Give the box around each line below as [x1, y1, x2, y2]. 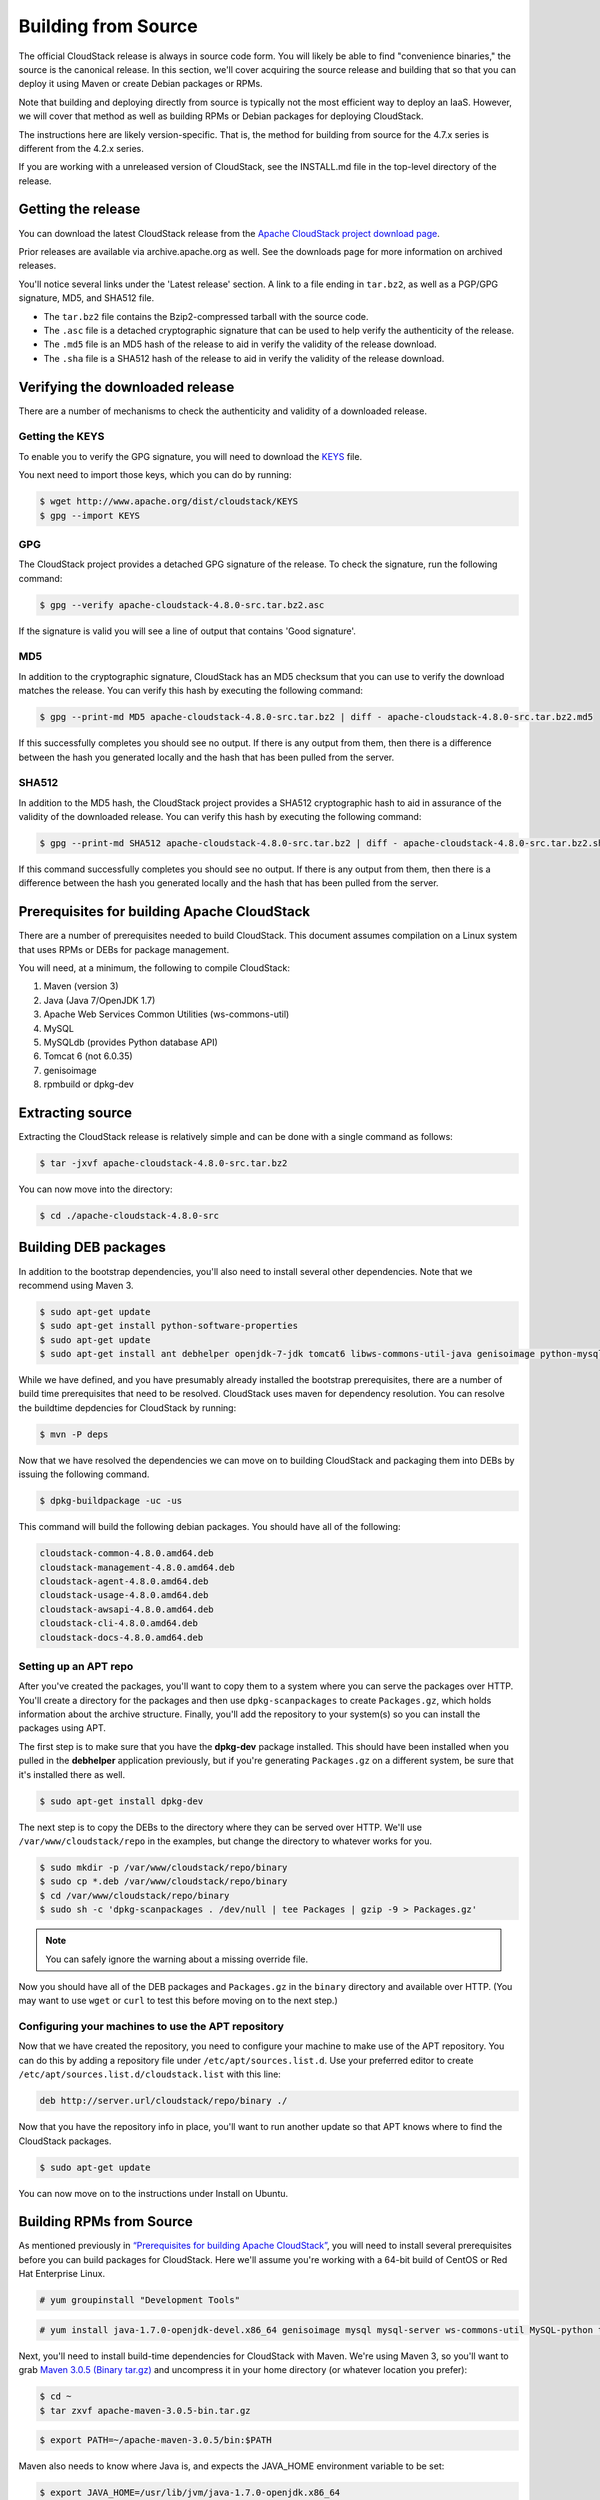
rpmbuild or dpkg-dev [43, 1078, 134, 1090]
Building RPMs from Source [18, 2213, 194, 2230]
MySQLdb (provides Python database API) [43, 1036, 219, 1049]
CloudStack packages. [18, 2135, 112, 2147]
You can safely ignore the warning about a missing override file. [45, 1953, 309, 1965]
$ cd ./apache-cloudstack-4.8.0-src [39, 1210, 220, 1222]
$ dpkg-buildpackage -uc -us [39, 1495, 183, 1507]
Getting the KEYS [18, 430, 105, 444]
